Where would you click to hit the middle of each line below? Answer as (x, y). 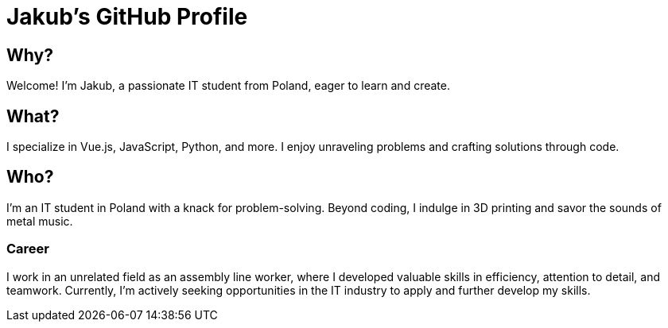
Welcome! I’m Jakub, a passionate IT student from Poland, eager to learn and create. (228, 86)
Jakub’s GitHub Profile (127, 17)
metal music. (40, 221)
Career (28, 249)
